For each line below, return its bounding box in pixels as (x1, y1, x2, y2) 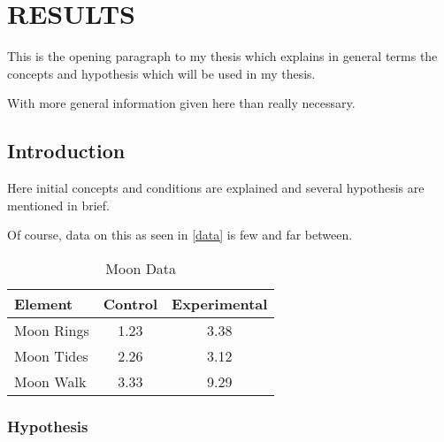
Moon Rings (14, 319, 89, 340)
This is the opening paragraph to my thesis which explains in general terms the (7, 47, 438, 65)
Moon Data (105, 257, 177, 278)
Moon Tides (14, 345, 88, 366)
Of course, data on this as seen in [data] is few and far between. (7, 225, 353, 244)
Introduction (7, 137, 126, 164)
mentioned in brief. (7, 195, 110, 214)
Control (103, 293, 158, 314)
